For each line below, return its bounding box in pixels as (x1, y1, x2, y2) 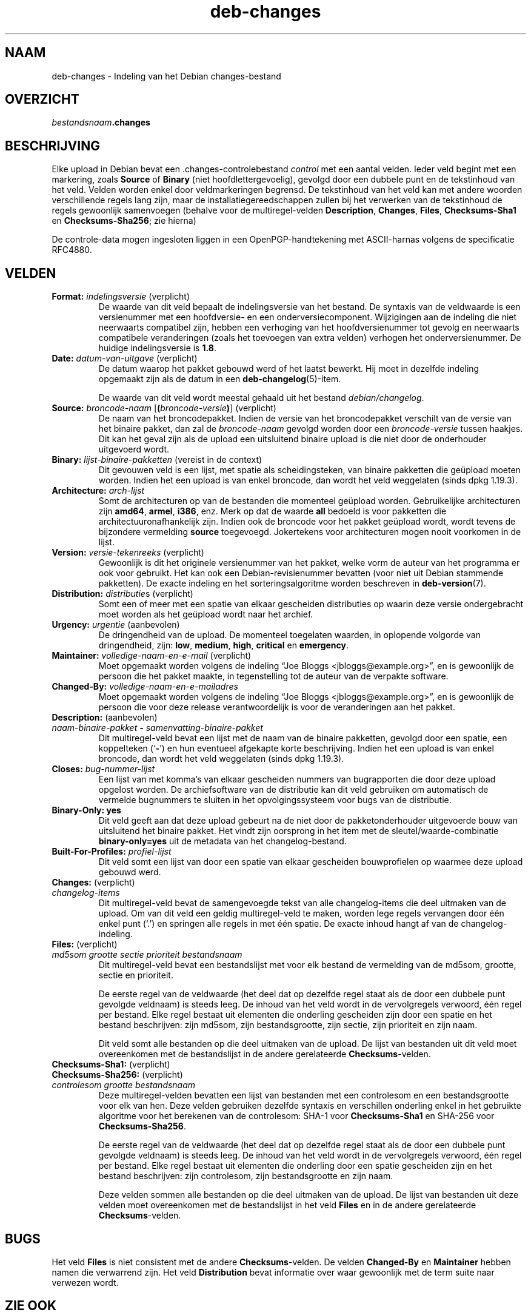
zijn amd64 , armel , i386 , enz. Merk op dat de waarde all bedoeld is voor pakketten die (98, 506, 447, 517)
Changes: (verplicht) (52, 877, 135, 888)
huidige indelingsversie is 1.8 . (98, 343, 216, 354)
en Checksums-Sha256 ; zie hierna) (52, 215, 196, 226)
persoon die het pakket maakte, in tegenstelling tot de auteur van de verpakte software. (98, 671, 449, 682)
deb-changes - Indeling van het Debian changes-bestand (52, 70, 281, 81)
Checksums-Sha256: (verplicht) (52, 1069, 183, 1080)
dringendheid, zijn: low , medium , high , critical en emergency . (98, 640, 349, 651)
